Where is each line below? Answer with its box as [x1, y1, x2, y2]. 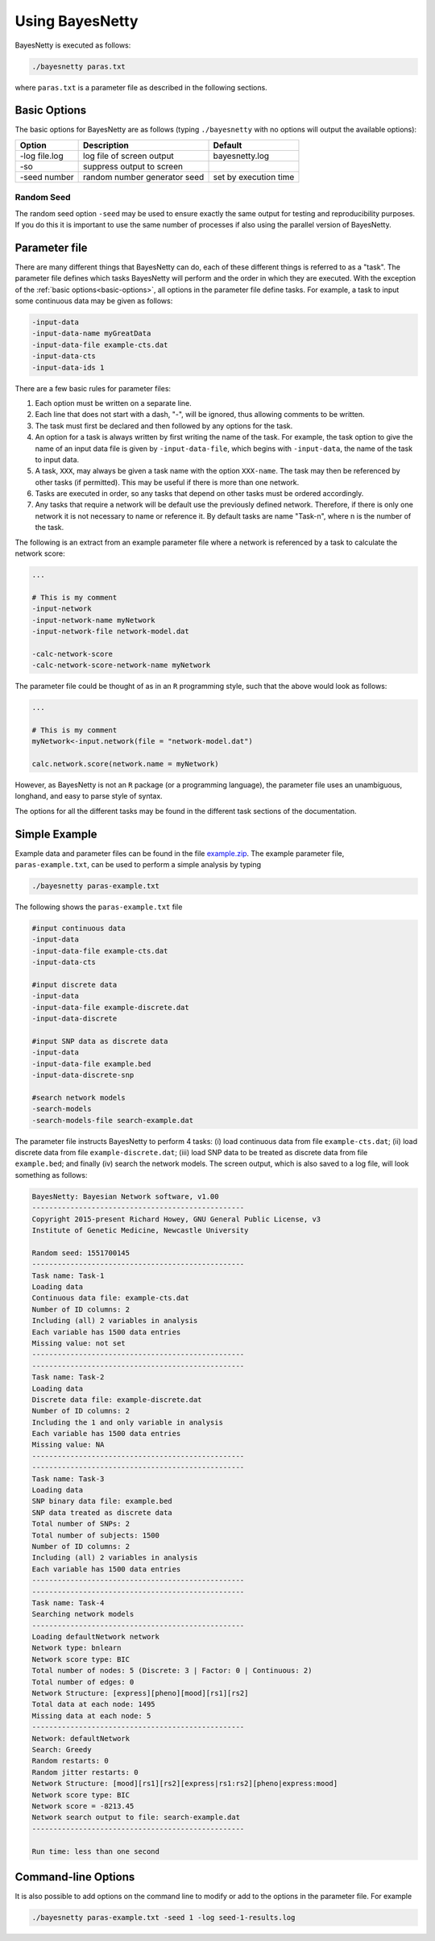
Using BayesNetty [14, 12, 139, 30]
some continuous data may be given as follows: [14, 296, 173, 306]
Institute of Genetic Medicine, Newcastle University [31, 1226, 249, 1235]
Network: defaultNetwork [31, 1734, 130, 1743]
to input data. [35, 454, 80, 464]
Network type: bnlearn [31, 1643, 122, 1653]
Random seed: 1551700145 [31, 1248, 130, 1258]
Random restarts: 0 [31, 1756, 109, 1766]
